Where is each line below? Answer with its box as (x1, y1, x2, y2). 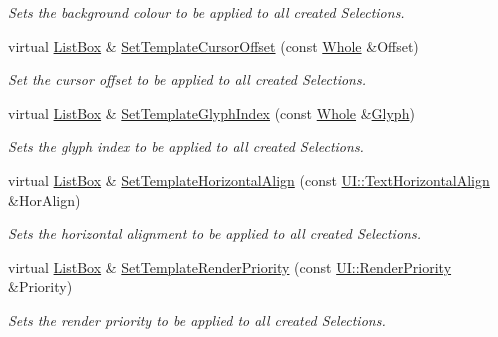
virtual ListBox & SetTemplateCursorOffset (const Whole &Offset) (8, 35, 419, 56)
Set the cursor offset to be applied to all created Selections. (8, 69, 367, 90)
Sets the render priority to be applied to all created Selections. (8, 309, 386, 330)
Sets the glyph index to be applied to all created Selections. (8, 136, 364, 157)
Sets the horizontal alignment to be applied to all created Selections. (8, 223, 421, 244)
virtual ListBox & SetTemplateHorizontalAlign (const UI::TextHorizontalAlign (8, 169, 490, 190)
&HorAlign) (8, 189, 81, 210)
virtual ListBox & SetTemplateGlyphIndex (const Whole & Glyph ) (8, 102, 415, 123)
